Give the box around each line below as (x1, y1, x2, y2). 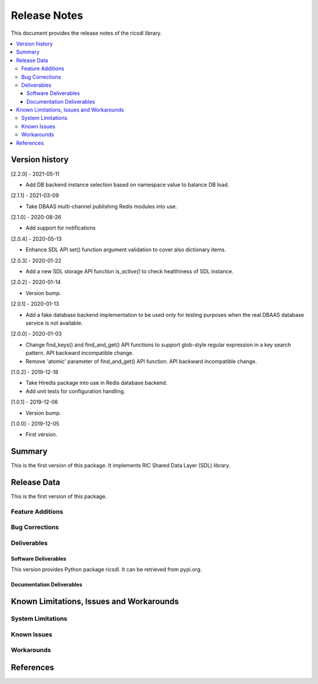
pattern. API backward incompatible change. (25, 349, 134, 356)
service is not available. (25, 319, 83, 326)
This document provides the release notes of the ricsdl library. (11, 30, 162, 37)
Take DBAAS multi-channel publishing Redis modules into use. (25, 202, 177, 210)
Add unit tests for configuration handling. (25, 387, 125, 395)
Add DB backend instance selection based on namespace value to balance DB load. (25, 181, 230, 188)
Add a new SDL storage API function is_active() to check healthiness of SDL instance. (25, 268, 234, 275)
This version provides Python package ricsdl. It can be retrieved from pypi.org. (11, 566, 203, 573)
